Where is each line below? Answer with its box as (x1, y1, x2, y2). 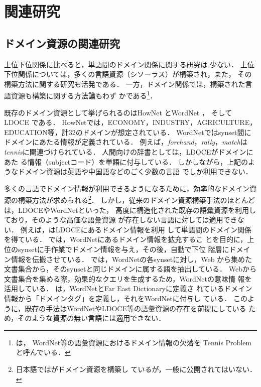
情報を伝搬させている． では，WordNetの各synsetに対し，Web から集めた (11, 253, 252, 264)
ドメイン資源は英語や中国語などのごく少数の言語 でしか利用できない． (18, 166, 252, 177)
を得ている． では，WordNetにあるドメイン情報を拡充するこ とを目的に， (4, 234, 247, 244)
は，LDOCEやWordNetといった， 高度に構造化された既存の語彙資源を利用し (4, 204, 256, 215)
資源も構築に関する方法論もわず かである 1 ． (11, 89, 157, 101)
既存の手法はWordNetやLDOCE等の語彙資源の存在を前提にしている (25, 303, 246, 313)
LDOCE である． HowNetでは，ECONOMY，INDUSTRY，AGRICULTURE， (4, 117, 257, 127)
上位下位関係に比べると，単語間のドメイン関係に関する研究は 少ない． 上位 (4, 59, 254, 69)
